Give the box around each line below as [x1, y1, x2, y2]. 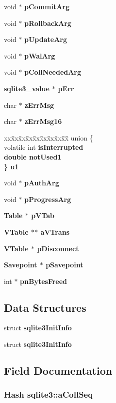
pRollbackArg [24, 18, 71, 28]
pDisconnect [37, 243, 79, 253]
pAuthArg [24, 178, 59, 188]
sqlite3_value [4, 83, 50, 93]
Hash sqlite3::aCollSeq [4, 388, 93, 401]
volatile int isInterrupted [4, 142, 83, 152]
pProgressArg [24, 194, 71, 204]
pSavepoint [46, 260, 83, 270]
